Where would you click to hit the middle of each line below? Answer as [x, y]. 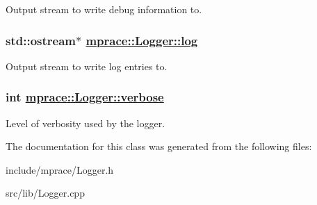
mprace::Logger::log [142, 40]
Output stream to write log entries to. [87, 66]
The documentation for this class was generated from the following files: [159, 146]
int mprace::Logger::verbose [85, 97]
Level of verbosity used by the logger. [86, 123]
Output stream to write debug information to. [104, 9]
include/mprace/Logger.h [60, 169]
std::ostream [41, 40]
